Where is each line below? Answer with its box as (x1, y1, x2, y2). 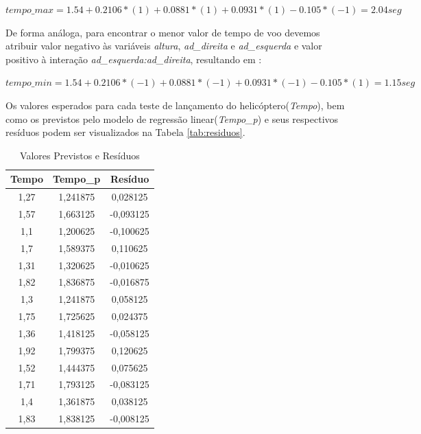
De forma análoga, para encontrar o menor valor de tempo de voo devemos (5, 25, 320, 39)
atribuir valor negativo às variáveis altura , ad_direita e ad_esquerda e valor (5, 38, 322, 53)
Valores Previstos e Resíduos (20, 148, 140, 162)
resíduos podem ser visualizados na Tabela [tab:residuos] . (5, 125, 245, 139)
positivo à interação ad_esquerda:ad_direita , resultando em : (5, 52, 262, 66)
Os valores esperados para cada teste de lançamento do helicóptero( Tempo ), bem (5, 98, 345, 112)
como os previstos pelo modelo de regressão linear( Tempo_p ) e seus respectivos (5, 111, 339, 126)
